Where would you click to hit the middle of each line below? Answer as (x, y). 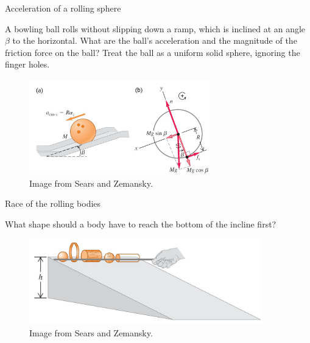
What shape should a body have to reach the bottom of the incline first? (141, 223)
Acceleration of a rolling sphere (63, 8)
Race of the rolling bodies (53, 203)
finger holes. (27, 64)
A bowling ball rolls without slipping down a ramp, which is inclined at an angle (155, 28)
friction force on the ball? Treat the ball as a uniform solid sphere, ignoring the (153, 52)
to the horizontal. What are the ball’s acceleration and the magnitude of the (155, 40)
